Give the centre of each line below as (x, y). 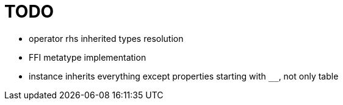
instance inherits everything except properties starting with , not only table (184, 76)
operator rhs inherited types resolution (106, 38)
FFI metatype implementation (88, 57)
